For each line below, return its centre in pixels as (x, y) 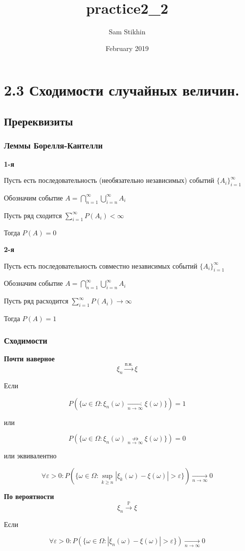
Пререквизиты (39, 121)
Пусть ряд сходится (33, 215)
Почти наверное (29, 358)
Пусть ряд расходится (36, 301)
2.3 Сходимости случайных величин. (122, 90)
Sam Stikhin (127, 32)
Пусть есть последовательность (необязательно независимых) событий (109, 180)
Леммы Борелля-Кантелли (53, 145)
